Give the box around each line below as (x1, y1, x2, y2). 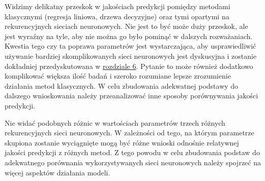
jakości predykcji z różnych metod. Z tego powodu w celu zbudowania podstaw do (5, 147, 260, 158)
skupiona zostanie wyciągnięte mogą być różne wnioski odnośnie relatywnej (5, 137, 239, 148)
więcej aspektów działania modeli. (5, 167, 110, 177)
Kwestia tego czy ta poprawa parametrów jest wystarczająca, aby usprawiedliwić (5, 41, 256, 51)
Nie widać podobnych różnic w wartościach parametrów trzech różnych (5, 117, 225, 128)
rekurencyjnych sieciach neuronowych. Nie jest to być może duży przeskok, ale (5, 21, 248, 31)
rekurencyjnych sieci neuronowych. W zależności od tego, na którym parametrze (5, 127, 254, 138)
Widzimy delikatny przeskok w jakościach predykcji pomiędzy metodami (5, 1, 230, 11)
